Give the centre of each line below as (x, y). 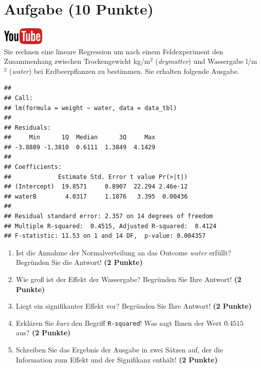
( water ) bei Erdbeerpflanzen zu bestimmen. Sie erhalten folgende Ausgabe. (124, 71)
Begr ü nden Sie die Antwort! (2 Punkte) (79, 262)
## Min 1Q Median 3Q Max (80, 137)
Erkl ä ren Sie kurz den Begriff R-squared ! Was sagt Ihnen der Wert (119, 323)
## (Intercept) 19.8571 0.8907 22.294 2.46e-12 (96, 187)
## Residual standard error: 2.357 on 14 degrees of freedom (109, 216)
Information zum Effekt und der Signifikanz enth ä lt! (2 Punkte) (117, 359)
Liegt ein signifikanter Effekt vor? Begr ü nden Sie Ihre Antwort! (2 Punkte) (134, 306)
